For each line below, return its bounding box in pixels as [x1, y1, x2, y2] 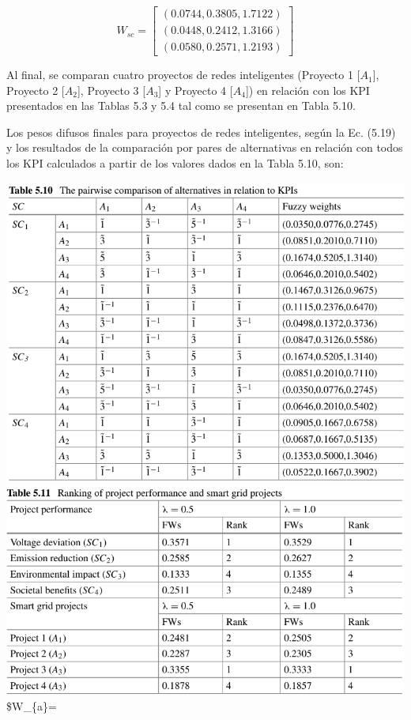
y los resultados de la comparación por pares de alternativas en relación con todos [6, 139, 403, 156]
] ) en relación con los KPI [245, 81, 370, 98]
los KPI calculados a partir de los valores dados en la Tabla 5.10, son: [6, 155, 344, 172]
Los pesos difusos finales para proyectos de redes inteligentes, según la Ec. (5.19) [6, 123, 396, 140]
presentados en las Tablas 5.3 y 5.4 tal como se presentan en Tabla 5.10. [6, 97, 356, 114]
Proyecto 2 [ [6, 81, 65, 98]
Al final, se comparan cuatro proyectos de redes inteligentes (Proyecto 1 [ [6, 66, 360, 83]
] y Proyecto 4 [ [158, 81, 233, 98]
